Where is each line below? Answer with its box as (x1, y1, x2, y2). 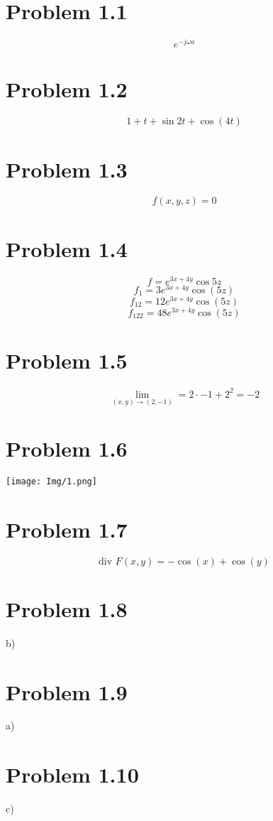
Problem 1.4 (6, 234, 128, 263)
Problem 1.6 (6, 433, 128, 462)
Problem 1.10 (6, 760, 139, 789)
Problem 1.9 (6, 677, 128, 706)
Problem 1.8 (6, 594, 128, 623)
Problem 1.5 (6, 346, 128, 375)
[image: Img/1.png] (6, 476, 97, 486)
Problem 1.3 (6, 154, 128, 183)
